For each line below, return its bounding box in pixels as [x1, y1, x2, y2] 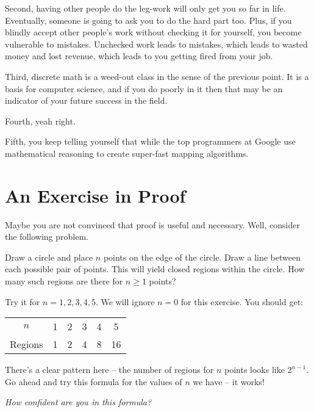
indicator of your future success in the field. [5, 94, 168, 107]
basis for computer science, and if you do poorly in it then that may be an [5, 82, 283, 95]
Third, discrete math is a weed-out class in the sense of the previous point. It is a [5, 70, 309, 82]
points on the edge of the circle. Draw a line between [103, 250, 301, 263]
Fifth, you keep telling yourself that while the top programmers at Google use [5, 135, 296, 148]
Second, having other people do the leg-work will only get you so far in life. [5, 2, 286, 14]
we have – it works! [193, 375, 265, 388]
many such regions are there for [5, 275, 123, 287]
